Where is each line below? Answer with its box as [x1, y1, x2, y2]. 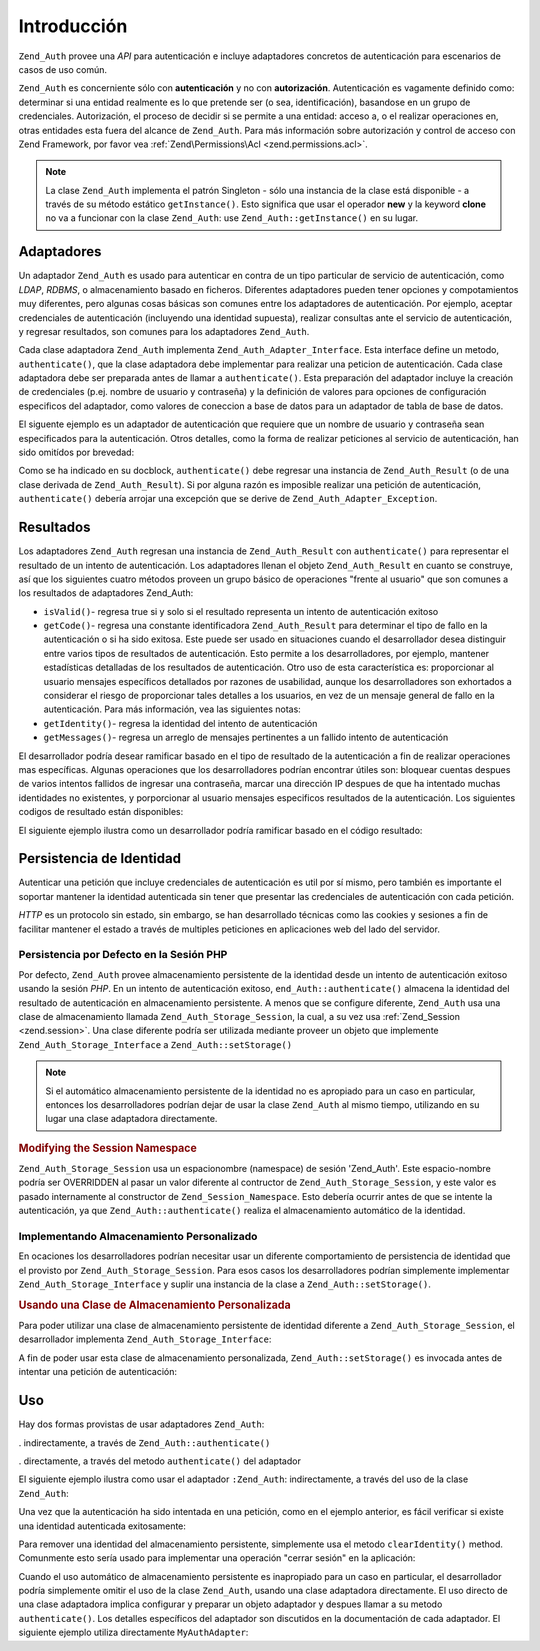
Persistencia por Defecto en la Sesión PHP [18, 948, 228, 962]
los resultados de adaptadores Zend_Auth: [18, 587, 194, 599]
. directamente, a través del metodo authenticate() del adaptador [18, 1455, 302, 1467]
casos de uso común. [18, 63, 108, 75]
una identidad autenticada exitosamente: [18, 1520, 187, 1532]
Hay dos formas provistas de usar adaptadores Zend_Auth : [18, 1418, 265, 1430]
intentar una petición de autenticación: [18, 1366, 178, 1378]
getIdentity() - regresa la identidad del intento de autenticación [43, 717, 318, 729]
